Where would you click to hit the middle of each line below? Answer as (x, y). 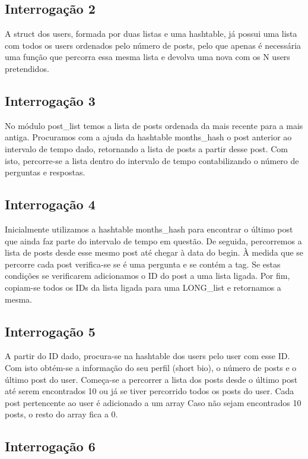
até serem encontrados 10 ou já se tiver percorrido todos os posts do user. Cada (150, 391)
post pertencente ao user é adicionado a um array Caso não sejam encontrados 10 (153, 402)
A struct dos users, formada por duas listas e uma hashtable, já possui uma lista (151, 34)
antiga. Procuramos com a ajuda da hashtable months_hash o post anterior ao (148, 137)
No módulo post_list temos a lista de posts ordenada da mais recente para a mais (154, 125)
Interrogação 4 (50, 204)
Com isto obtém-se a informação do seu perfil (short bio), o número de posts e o (151, 367)
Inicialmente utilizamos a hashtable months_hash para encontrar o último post (149, 229)
